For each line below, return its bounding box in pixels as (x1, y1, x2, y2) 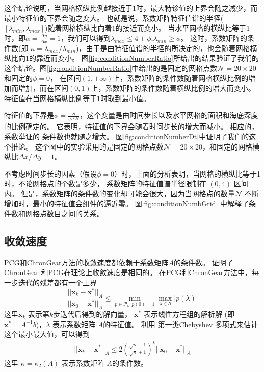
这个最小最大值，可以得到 (4, 329, 90, 339)
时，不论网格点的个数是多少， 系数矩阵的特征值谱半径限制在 (4, 178, 206, 189)
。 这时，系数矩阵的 (180, 32, 247, 43)
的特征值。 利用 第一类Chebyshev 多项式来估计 (103, 318, 258, 329)
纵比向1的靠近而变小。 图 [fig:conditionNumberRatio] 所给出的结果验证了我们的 (4, 53, 259, 63)
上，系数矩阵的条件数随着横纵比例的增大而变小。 (91, 82, 255, 93)
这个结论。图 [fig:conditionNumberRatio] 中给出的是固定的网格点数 (4, 62, 218, 73)
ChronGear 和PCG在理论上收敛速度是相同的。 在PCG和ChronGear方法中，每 (4, 267, 259, 278)
